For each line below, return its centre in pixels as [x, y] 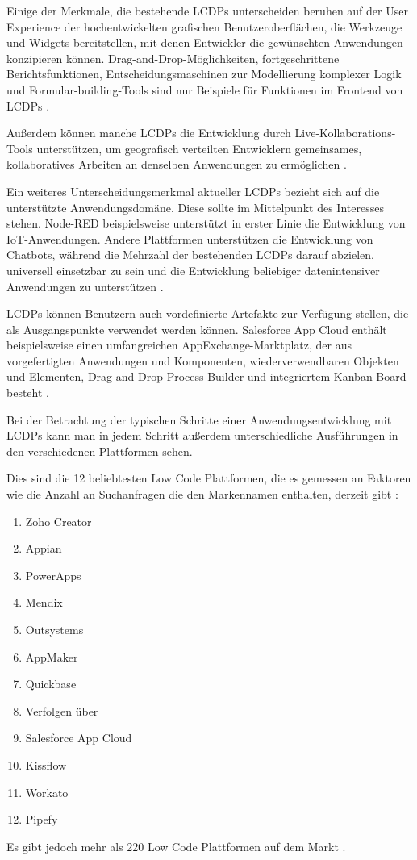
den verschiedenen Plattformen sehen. [100, 451]
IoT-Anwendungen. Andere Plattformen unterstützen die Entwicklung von [190, 238]
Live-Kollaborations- [345, 133]
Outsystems [54, 629]
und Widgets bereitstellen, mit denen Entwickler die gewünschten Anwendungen [205, 42]
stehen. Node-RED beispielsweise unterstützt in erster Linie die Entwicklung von [206, 223]
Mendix [44, 602]
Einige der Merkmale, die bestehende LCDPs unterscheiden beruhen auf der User [207, 10]
